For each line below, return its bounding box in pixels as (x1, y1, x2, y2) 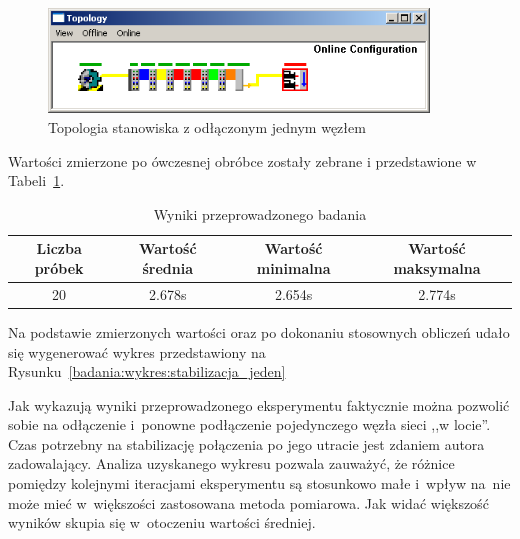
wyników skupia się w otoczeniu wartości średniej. (8, 512, 316, 533)
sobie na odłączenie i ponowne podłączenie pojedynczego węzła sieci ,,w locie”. (8, 414, 491, 435)
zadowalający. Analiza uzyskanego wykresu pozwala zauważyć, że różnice (8, 453, 455, 474)
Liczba (36, 238, 82, 259)
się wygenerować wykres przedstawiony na (8, 341, 266, 362)
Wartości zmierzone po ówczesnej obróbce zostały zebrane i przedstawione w (8, 150, 477, 171)
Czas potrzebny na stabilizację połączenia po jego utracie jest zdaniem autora (8, 433, 485, 454)
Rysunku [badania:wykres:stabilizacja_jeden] (8, 361, 286, 382)
